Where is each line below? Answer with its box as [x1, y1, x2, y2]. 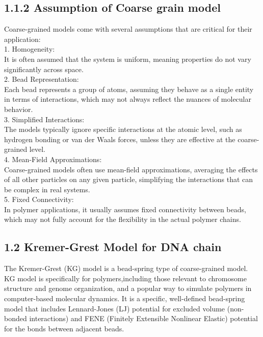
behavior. [4, 103, 33, 114]
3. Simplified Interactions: [4, 114, 85, 124]
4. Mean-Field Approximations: [4, 153, 102, 164]
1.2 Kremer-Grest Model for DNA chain [4, 239, 222, 255]
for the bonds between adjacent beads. [4, 323, 124, 333]
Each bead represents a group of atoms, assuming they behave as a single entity [4, 83, 254, 94]
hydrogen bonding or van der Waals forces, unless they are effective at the [4, 133, 235, 144]
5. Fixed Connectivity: [4, 194, 74, 205]
